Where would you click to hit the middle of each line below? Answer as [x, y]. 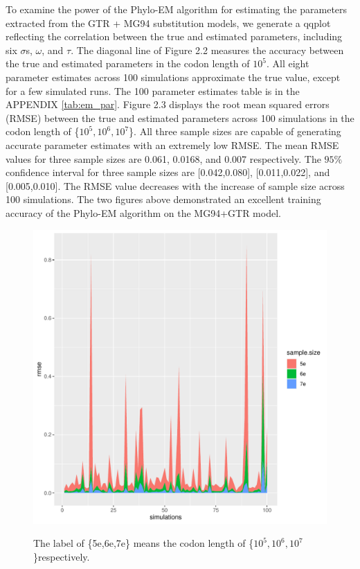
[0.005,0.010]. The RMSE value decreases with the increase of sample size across [175, 185]
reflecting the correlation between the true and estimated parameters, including [174, 36]
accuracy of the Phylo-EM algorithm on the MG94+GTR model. [143, 212]
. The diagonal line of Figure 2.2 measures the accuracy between [207, 50]
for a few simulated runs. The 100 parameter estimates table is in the [153, 90]
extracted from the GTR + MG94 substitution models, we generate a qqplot [168, 23]
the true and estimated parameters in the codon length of [128, 63]
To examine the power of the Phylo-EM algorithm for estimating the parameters [177, 9]
